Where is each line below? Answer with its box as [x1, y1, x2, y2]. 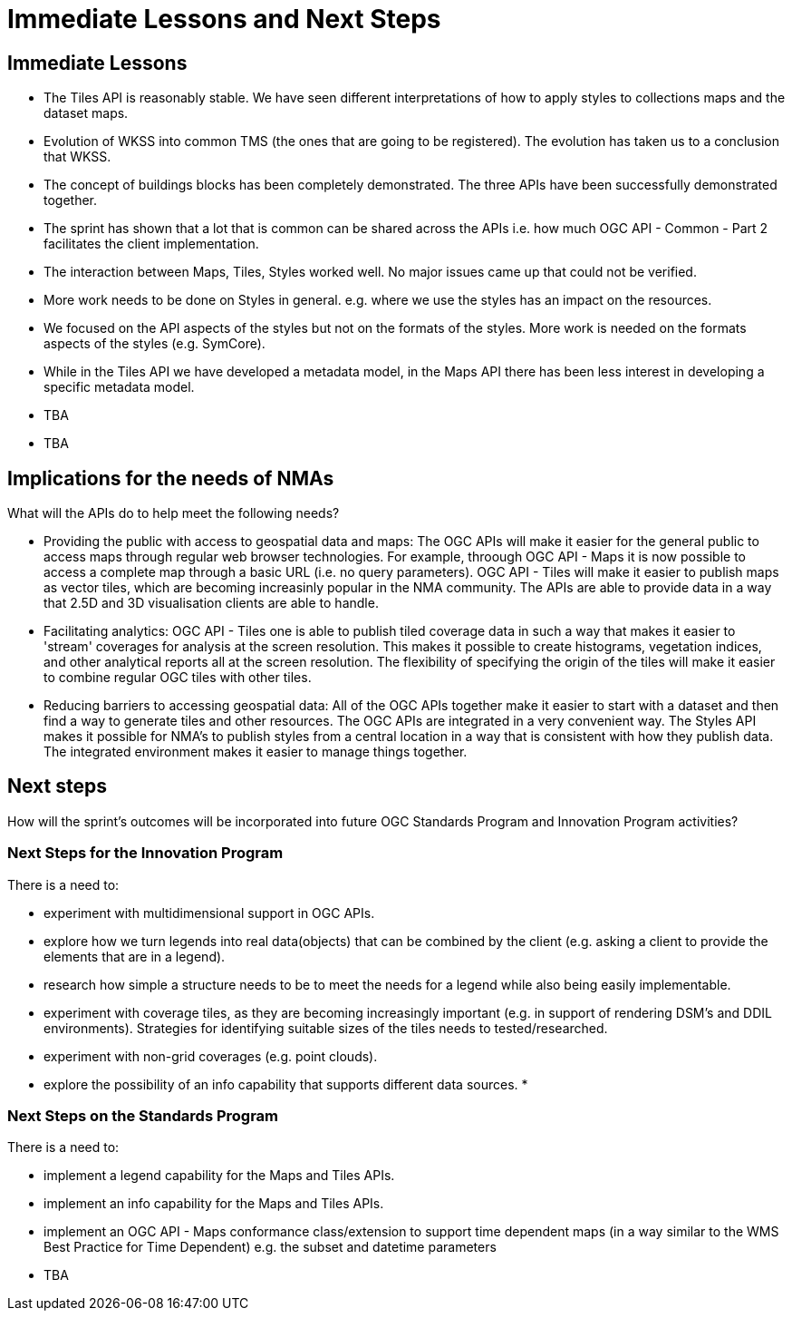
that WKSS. [43, 149, 111, 165]
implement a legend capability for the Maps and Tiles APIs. [43, 1167, 395, 1184]
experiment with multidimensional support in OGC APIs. [43, 904, 375, 921]
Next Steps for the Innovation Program [7, 844, 284, 863]
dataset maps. [43, 105, 129, 122]
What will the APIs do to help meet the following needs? [7, 505, 340, 522]
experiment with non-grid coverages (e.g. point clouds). [43, 1048, 378, 1064]
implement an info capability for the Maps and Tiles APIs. [43, 1196, 384, 1212]
